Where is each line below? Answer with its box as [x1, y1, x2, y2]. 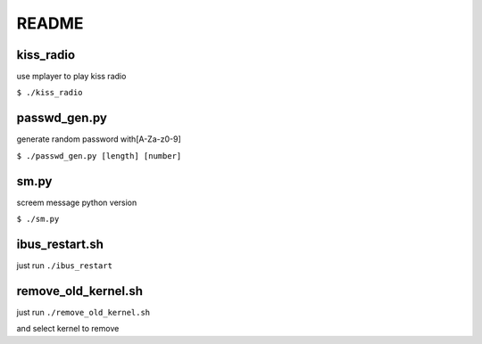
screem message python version [16, 197, 137, 208]
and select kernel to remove [16, 324, 120, 334]
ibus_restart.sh [16, 236, 104, 251]
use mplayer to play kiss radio [16, 71, 127, 82]
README [16, 13, 84, 33]
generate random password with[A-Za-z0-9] [16, 134, 182, 144]
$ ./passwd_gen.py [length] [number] [16, 151, 182, 160]
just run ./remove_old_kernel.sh [16, 307, 151, 317]
